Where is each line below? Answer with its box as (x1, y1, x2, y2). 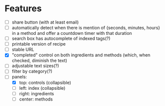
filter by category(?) (11, 68, 53, 74)
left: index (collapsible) (19, 85, 66, 91)
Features (4, 3, 42, 14)
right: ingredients (19, 90, 54, 96)
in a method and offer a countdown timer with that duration (11, 30, 132, 36)
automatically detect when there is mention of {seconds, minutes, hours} (11, 25, 160, 30)
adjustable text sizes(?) (11, 63, 59, 69)
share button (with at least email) (11, 19, 79, 25)
